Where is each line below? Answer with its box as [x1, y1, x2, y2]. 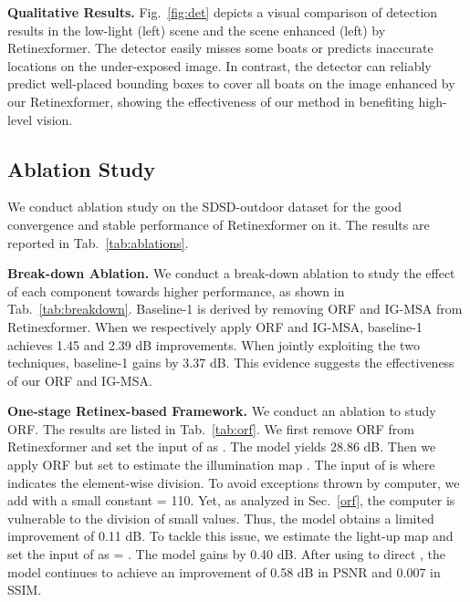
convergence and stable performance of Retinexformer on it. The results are [7, 214, 430, 234]
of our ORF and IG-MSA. [7, 370, 152, 389]
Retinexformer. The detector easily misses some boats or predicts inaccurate [7, 38, 433, 57]
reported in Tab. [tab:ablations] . [7, 233, 189, 252]
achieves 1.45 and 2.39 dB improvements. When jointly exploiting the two [7, 335, 420, 354]
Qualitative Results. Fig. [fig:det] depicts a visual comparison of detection [7, 3, 438, 21]
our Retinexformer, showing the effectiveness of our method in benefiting [7, 91, 414, 110]
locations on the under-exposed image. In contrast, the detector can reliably [7, 56, 432, 75]
